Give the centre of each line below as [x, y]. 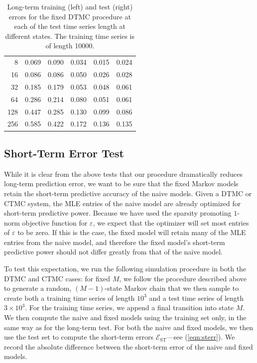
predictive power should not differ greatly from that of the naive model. [113, 252]
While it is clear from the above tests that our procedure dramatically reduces [123, 174]
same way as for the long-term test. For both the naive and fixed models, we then [128, 327]
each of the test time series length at [70, 26]
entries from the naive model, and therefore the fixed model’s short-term [115, 242]
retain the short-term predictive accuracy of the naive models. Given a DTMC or [128, 193]
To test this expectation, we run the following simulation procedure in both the [125, 269]
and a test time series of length [196, 298]
